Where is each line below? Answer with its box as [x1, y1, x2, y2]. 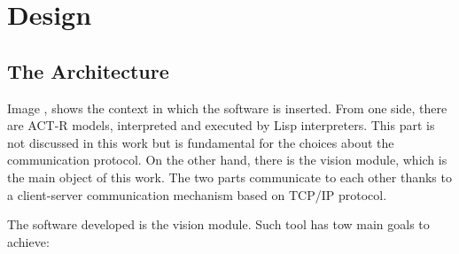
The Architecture [7, 57, 169, 84]
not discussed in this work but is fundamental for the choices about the [7, 133, 394, 151]
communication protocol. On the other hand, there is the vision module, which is [7, 150, 447, 169]
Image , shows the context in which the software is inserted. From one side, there [7, 98, 447, 117]
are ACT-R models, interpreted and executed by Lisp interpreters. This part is [7, 116, 435, 135]
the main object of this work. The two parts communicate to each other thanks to [7, 167, 452, 186]
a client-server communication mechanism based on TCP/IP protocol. [7, 185, 387, 204]
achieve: [7, 232, 50, 250]
